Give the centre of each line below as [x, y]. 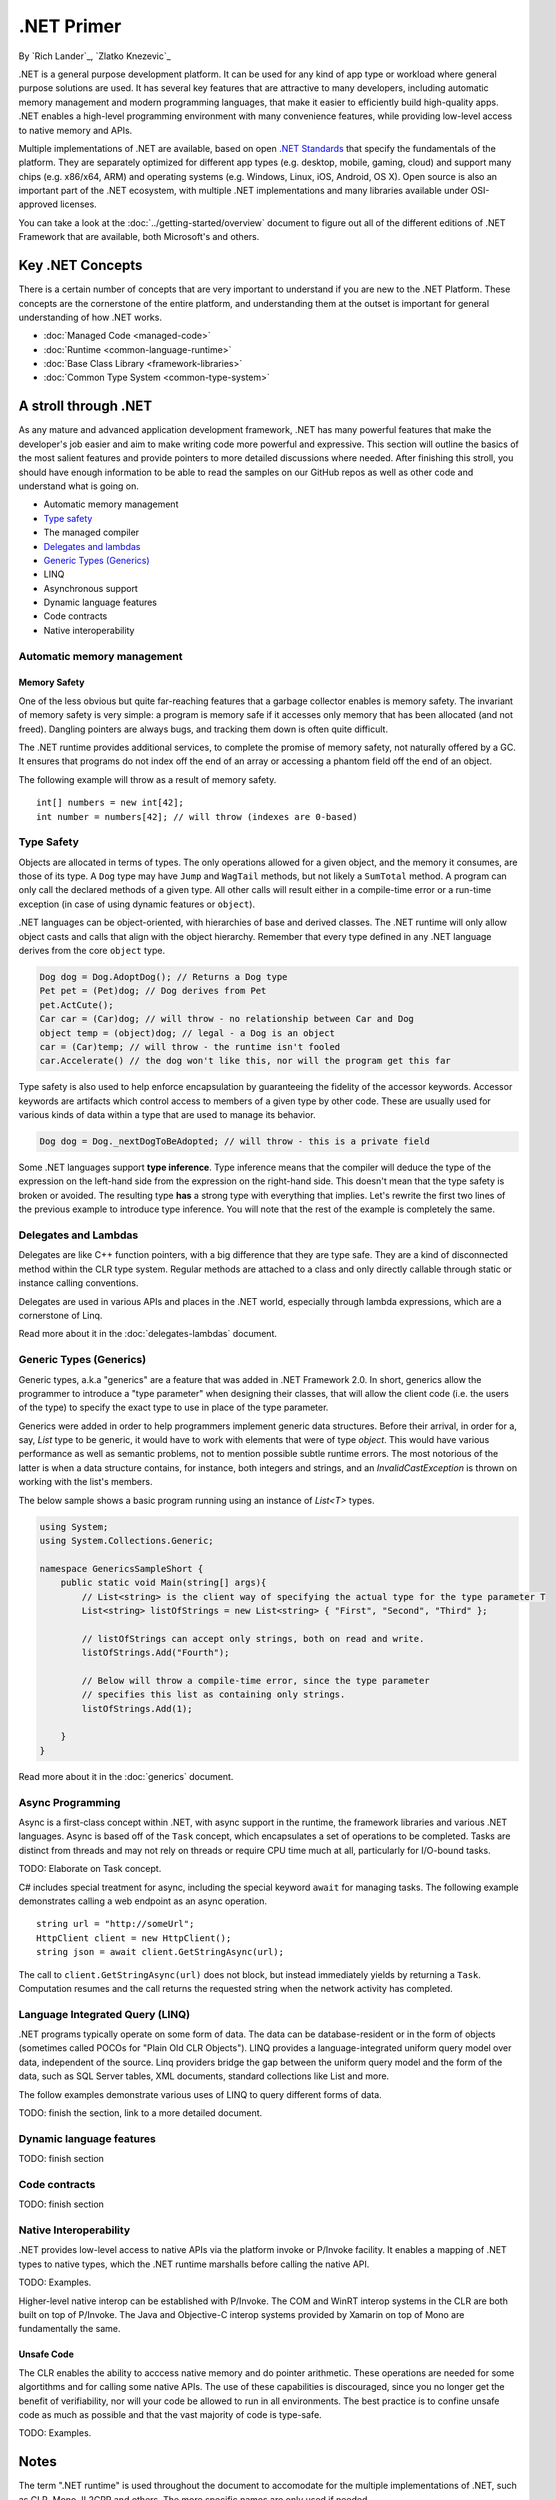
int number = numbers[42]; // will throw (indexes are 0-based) [197, 816]
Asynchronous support [91, 588]
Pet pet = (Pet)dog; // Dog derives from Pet [153, 991]
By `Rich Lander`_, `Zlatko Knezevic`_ [95, 56]
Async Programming [69, 1802]
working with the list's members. [85, 1482]
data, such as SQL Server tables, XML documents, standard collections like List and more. [204, 2076]
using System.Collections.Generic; [126, 1540]
